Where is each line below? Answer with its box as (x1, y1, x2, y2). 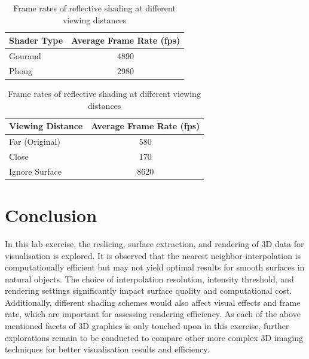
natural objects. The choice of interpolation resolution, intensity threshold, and (5, 272, 294, 285)
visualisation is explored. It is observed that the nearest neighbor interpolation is (5, 249, 301, 261)
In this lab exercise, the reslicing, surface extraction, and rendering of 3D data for (5, 237, 304, 250)
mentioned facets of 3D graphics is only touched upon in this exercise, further (5, 320, 289, 332)
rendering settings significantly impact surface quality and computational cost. (5, 284, 292, 297)
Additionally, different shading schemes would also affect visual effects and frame (5, 296, 301, 308)
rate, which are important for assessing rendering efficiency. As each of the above (5, 308, 301, 320)
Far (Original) (9, 135, 60, 147)
